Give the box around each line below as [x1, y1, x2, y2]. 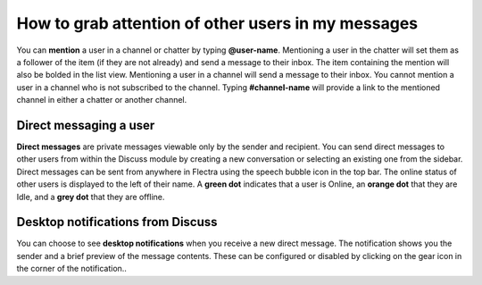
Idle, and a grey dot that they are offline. [16, 191, 165, 202]
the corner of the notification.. [16, 264, 127, 274]
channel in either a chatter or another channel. [16, 95, 187, 105]
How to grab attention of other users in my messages [16, 13, 419, 33]
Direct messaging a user [16, 117, 155, 133]
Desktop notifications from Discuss [16, 214, 218, 230]
